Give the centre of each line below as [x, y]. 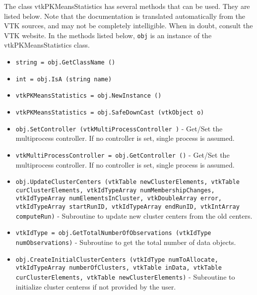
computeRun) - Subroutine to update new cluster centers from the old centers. [134, 215]
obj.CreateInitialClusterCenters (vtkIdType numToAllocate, [117, 260]
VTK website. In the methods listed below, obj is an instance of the [108, 35]
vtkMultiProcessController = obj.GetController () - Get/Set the [123, 154]
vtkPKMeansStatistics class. [47, 45]
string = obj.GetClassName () [65, 63]
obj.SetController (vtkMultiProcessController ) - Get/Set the [119, 128]
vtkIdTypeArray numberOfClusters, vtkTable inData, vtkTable [119, 268]
